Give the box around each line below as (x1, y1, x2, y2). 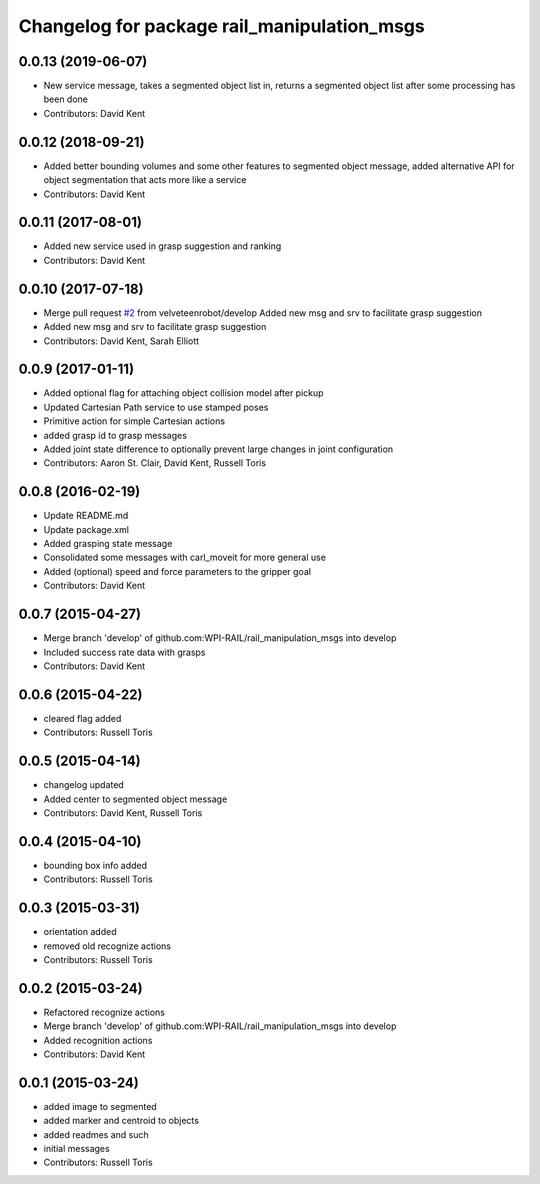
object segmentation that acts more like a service (43, 174, 247, 186)
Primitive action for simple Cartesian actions (43, 415, 225, 427)
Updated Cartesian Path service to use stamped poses (43, 401, 269, 413)
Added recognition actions (43, 1034, 153, 1046)
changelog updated (43, 779, 124, 791)
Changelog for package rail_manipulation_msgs (18, 15, 425, 37)
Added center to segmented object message (43, 793, 228, 805)
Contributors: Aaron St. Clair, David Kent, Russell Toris (43, 457, 267, 469)
